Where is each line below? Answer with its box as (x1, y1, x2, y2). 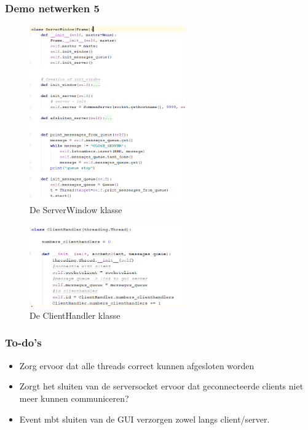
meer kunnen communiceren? (19, 391, 129, 404)
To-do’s (5, 335, 42, 350)
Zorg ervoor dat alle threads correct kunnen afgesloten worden (19, 359, 255, 372)
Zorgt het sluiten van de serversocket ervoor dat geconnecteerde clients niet (19, 380, 304, 393)
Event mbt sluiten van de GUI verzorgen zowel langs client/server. (19, 412, 270, 425)
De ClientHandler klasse (30, 308, 120, 321)
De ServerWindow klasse (30, 203, 122, 216)
